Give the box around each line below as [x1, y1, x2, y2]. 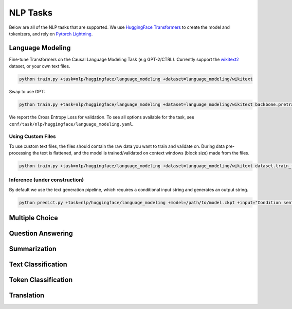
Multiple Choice [9, 214, 58, 222]
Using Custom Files [9, 133, 56, 140]
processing [9, 150, 32, 156]
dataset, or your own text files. [9, 63, 71, 69]
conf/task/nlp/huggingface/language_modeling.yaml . [9, 121, 134, 127]
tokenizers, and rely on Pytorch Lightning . [9, 31, 93, 36]
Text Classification [9, 260, 68, 269]
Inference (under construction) [9, 176, 84, 183]
